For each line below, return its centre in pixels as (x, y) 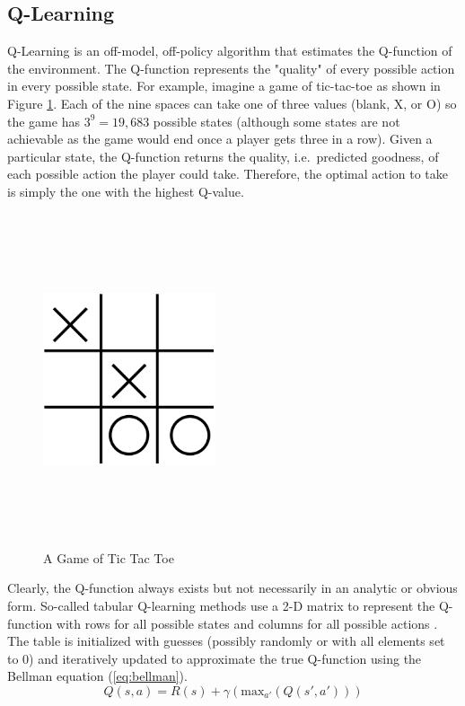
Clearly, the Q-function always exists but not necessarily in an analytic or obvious (232, 588)
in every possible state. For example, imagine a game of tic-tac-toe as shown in (224, 86)
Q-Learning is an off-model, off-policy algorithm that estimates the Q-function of (230, 51)
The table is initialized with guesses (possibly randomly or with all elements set (226, 641)
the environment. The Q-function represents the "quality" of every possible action (231, 68)
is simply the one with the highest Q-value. (126, 191)
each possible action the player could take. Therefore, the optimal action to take (228, 174)
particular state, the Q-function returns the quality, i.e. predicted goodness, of (223, 156)
